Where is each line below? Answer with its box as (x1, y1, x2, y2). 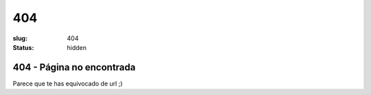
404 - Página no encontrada (12, 62, 136, 73)
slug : (12, 34, 27, 42)
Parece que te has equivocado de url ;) (12, 79, 123, 87)
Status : (12, 43, 34, 51)
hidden (67, 43, 87, 51)
